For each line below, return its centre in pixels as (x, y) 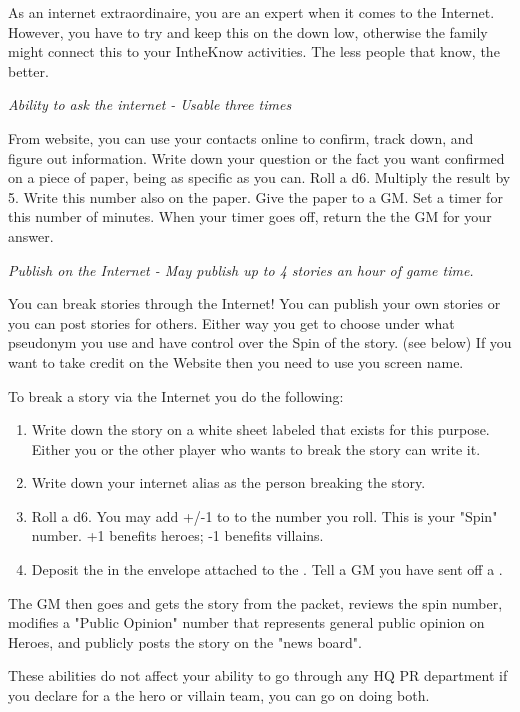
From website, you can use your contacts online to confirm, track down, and (241, 137)
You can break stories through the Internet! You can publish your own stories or (254, 303)
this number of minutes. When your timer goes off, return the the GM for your (250, 216)
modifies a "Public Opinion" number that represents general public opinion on (246, 622)
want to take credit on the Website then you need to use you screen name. (236, 361)
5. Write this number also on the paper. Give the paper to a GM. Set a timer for (255, 196)
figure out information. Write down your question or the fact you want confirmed (256, 157)
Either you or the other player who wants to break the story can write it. (256, 448)
